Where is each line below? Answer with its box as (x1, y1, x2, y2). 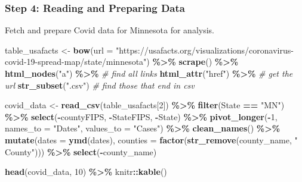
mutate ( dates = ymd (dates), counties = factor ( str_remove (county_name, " (5, 133, 298, 146)
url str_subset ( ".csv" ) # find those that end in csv (5, 79, 195, 91)
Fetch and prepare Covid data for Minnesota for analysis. (5, 24, 215, 36)
